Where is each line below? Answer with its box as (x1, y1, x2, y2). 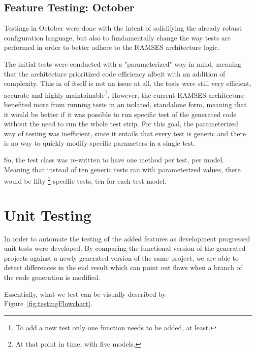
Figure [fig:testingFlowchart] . (4, 298, 93, 309)
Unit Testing (4, 204, 92, 225)
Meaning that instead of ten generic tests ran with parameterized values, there (4, 164, 241, 174)
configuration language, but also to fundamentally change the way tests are (4, 32, 231, 42)
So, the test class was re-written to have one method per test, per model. (4, 154, 224, 164)
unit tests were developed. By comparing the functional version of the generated (4, 243, 246, 253)
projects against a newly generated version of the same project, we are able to (4, 252, 239, 263)
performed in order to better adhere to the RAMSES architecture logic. (4, 42, 220, 52)
